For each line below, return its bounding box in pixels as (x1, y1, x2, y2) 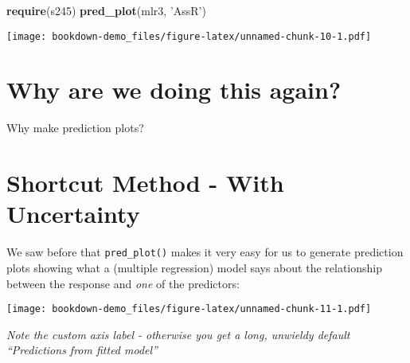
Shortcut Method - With (6, 166, 284, 199)
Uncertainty (6, 197, 140, 230)
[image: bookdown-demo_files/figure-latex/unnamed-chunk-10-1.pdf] (6, 30, 372, 42)
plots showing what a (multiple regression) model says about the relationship (6, 259, 382, 275)
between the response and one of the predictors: (6, 275, 240, 291)
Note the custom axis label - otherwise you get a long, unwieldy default (6, 326, 350, 342)
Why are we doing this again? (6, 73, 342, 106)
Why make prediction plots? (6, 119, 144, 136)
